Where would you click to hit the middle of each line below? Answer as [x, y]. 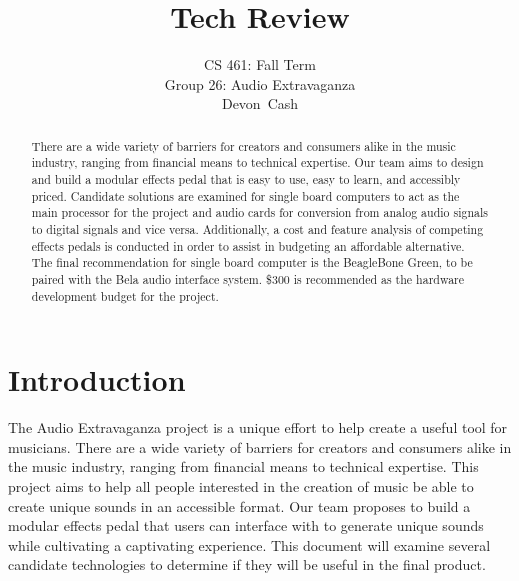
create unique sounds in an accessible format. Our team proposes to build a [239, 505]
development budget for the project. [125, 295]
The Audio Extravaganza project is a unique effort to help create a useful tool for [258, 427]
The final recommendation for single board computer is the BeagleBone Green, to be [252, 262]
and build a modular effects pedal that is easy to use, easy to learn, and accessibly [246, 179]
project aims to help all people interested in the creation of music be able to [241, 485]
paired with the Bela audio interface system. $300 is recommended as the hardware [248, 278]
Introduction [97, 379]
